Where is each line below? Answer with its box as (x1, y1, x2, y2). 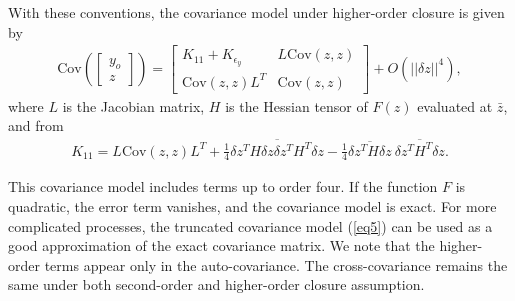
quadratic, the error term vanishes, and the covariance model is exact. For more (8, 196, 497, 217)
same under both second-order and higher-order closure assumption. (8, 274, 425, 295)
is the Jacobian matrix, (62, 95, 205, 116)
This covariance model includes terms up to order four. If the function (8, 176, 438, 197)
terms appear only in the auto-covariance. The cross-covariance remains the (44, 254, 508, 275)
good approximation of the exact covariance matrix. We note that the (8, 235, 435, 256)
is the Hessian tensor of (225, 95, 368, 116)
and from (8, 115, 64, 136)
